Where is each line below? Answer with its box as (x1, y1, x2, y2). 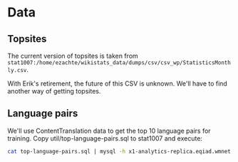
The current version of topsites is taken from (7, 51, 139, 60)
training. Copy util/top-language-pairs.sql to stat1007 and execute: (7, 133, 203, 143)
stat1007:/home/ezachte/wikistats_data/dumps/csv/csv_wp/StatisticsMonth (7, 59, 232, 66)
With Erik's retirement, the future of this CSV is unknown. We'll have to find (7, 79, 228, 88)
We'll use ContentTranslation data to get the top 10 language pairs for (7, 126, 212, 135)
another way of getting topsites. (7, 87, 101, 95)
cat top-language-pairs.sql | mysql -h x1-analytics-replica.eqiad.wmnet (7, 148, 232, 155)
